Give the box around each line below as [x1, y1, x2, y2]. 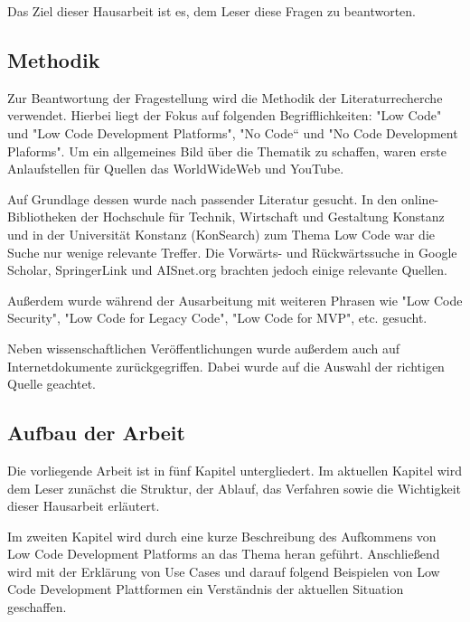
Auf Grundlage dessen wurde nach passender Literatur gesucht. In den [7, 189, 398, 208]
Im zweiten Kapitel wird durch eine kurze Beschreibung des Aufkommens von [7, 526, 437, 545]
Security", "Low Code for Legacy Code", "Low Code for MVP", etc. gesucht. [7, 308, 428, 327]
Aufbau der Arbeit [7, 419, 185, 447]
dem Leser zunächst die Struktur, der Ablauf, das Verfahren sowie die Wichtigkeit [7, 478, 462, 497]
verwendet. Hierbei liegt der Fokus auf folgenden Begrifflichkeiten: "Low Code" [7, 106, 442, 125]
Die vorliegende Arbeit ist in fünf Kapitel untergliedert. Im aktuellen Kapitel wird [7, 460, 462, 479]
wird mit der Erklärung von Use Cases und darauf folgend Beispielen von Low [7, 561, 440, 580]
